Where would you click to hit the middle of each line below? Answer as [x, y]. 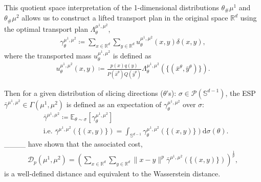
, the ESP [241, 93]
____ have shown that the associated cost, [73, 144]
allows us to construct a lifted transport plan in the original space [125, 18]
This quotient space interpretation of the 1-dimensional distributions [112, 7]
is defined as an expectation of [114, 104]
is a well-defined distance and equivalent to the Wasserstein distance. [112, 174]
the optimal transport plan [46, 29]
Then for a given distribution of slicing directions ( [84, 93]
